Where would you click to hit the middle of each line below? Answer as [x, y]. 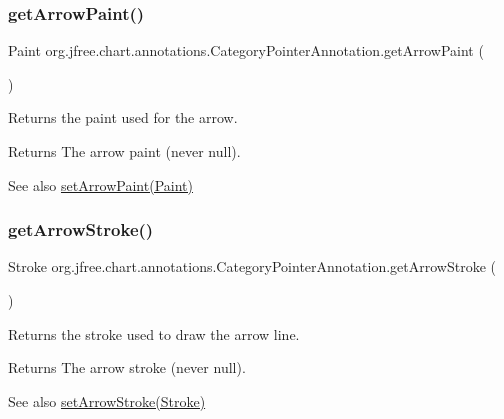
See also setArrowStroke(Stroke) [107, 400]
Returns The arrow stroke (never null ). [127, 367]
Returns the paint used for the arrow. [123, 117]
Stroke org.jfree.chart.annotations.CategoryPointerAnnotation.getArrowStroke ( [252, 266]
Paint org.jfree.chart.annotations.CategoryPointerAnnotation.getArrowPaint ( [246, 50]
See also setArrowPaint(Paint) [100, 184]
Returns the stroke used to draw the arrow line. [154, 333]
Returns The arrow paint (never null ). [124, 151]
